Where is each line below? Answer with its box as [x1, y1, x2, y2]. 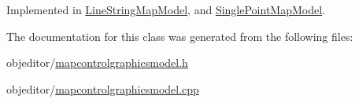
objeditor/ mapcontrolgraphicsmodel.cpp [6, 80, 199, 97]
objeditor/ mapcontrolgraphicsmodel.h [6, 54, 188, 71]
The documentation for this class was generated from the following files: [6, 28, 353, 44]
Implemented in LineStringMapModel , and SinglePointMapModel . [6, 2, 325, 17]
